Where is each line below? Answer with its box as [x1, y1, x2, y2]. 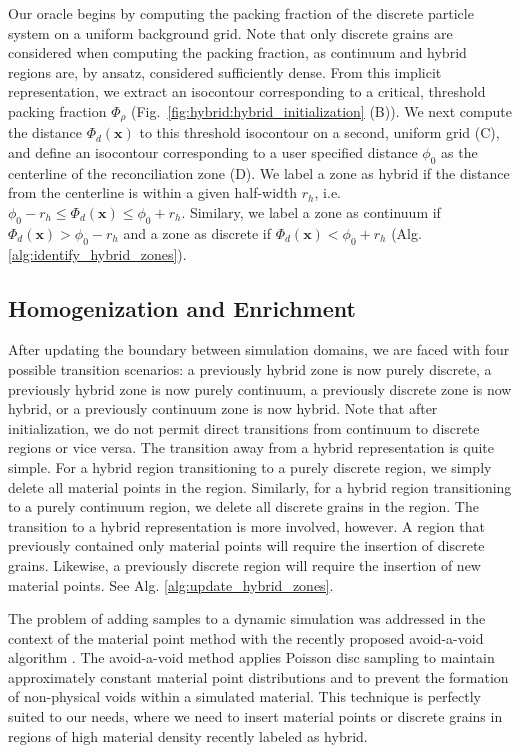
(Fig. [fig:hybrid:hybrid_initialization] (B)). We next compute [130, 100, 512, 121]
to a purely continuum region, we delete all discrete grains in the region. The [8, 496, 479, 517]
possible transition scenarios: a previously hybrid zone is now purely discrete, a [8, 358, 492, 379]
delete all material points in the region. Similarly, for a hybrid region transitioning [8, 476, 512, 497]
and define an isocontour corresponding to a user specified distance [8, 142, 418, 163]
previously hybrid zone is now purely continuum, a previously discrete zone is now [8, 378, 512, 399]
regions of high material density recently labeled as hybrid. [8, 725, 368, 746]
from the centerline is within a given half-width [8, 182, 298, 203]
